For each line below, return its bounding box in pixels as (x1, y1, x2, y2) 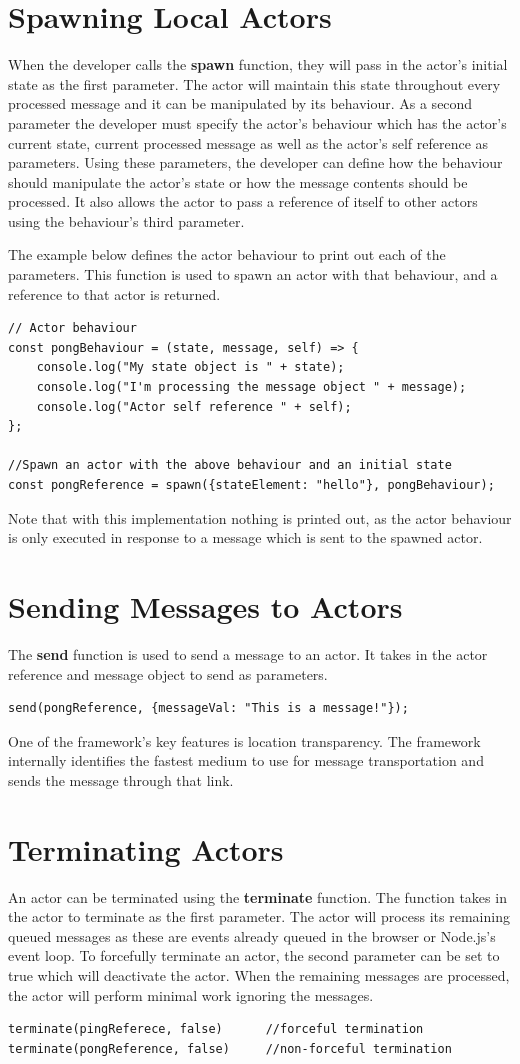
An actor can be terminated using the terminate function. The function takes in (8, 886, 507, 907)
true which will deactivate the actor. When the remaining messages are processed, (8, 964, 510, 985)
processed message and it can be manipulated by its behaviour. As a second (8, 93, 473, 114)
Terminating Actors (8, 828, 284, 869)
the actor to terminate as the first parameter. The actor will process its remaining (8, 906, 510, 927)
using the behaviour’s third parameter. (8, 210, 245, 231)
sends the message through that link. (8, 769, 234, 790)
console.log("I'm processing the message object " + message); (36, 380, 467, 395)
